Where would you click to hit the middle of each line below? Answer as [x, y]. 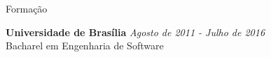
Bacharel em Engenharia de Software [85, 46]
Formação [27, 8]
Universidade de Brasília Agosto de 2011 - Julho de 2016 [135, 32]
